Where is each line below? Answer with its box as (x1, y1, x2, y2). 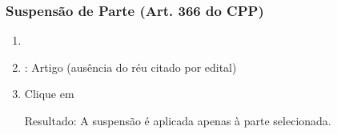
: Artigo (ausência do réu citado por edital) (24, 58, 237, 75)
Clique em (24, 85, 74, 102)
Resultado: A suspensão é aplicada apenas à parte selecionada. (24, 112, 331, 128)
